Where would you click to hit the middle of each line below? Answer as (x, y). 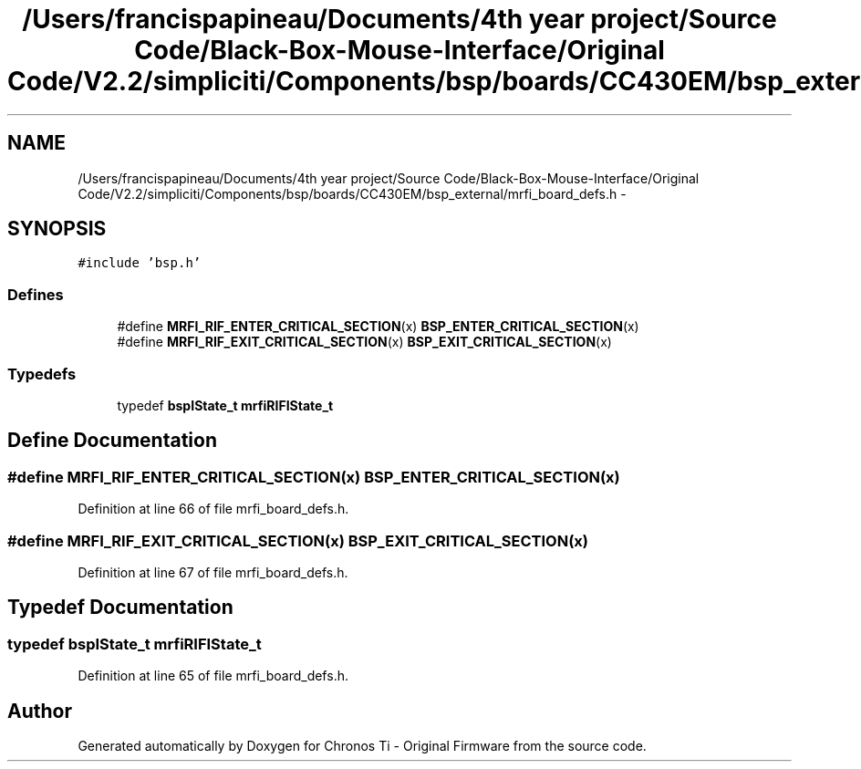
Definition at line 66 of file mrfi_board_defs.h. (213, 509)
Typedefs (42, 374)
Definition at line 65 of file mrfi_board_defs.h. (213, 676)
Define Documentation (112, 441)
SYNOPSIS (57, 229)
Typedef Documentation (120, 608)
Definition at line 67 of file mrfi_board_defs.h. (213, 572)
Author (40, 711)
